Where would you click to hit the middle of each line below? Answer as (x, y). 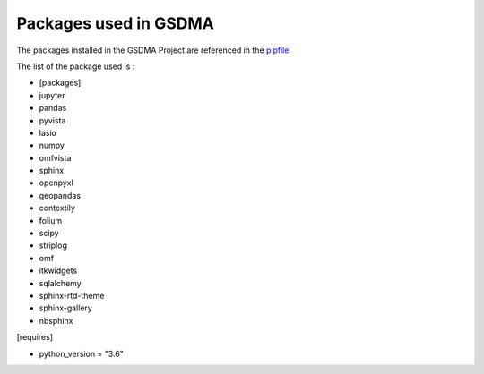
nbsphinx (56, 320)
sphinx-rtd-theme (72, 295)
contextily (57, 208)
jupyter (52, 95)
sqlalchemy (60, 283)
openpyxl (56, 183)
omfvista (55, 157)
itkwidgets (58, 271)
